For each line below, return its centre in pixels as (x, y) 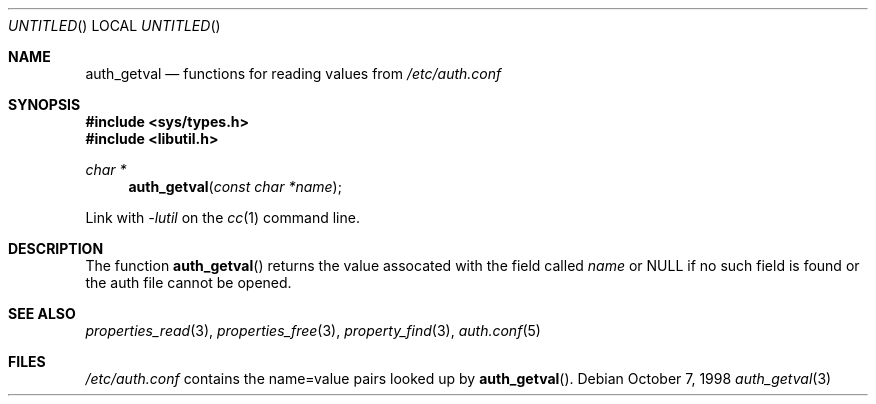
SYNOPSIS (44, 104)
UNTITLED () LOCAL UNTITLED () (114, 25)
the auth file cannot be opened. (188, 282)
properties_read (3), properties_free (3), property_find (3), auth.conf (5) (313, 330)
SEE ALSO (42, 313)
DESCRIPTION (56, 248)
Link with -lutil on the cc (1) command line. (222, 217)
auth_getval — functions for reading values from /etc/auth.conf (293, 73)
